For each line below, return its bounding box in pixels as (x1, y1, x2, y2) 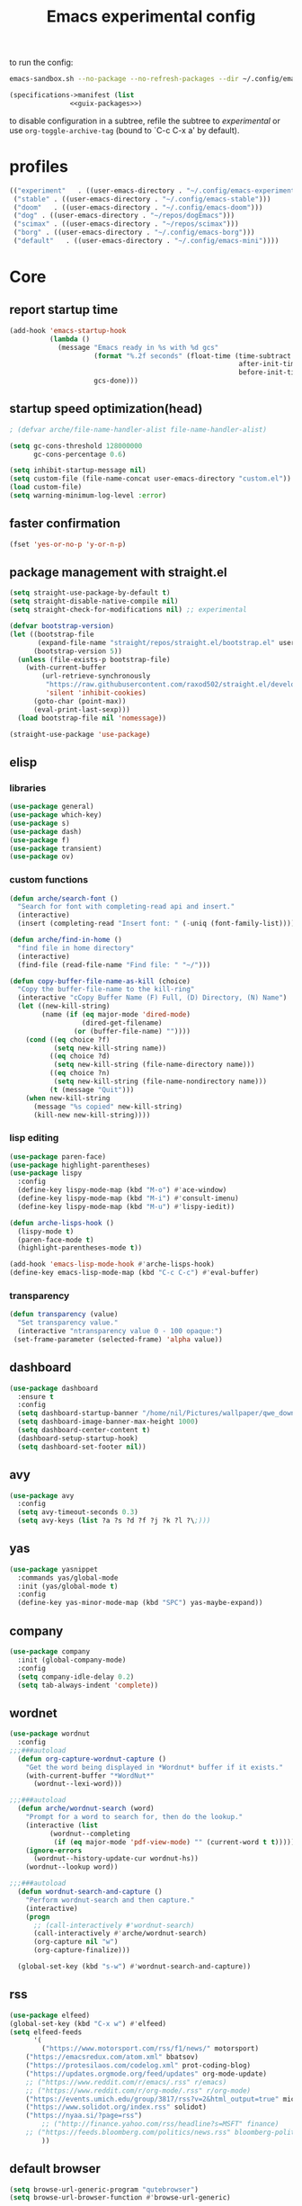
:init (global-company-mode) (17, 1655, 127, 1664)
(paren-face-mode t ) (17, 1235, 94, 1244)
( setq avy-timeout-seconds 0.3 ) (17, 1508, 139, 1517)
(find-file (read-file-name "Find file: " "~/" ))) (17, 960, 211, 969)
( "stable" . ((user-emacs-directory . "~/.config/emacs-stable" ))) (13, 194, 271, 203)
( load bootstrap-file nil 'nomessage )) (17, 713, 167, 722)
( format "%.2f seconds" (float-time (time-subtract (93, 351, 292, 361)
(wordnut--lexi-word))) (32, 1780, 123, 1789)
